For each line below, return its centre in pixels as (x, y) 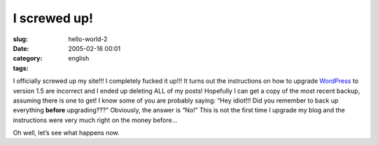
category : (28, 59)
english (79, 59)
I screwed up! (53, 18)
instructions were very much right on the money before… (95, 120)
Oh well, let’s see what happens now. (66, 133)
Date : (21, 48)
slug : (20, 39)
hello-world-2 (88, 39)
